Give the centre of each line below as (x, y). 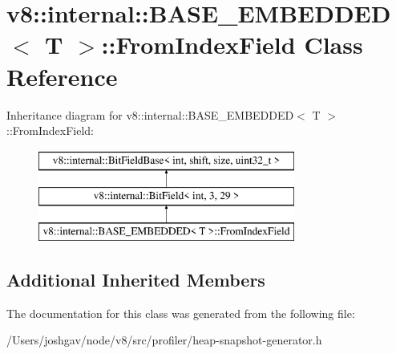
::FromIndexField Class (232, 45)
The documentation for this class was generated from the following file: (181, 313)
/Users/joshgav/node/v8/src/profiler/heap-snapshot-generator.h (164, 340)
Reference (62, 76)
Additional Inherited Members (136, 280)
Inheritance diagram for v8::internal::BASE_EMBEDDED (150, 114)
